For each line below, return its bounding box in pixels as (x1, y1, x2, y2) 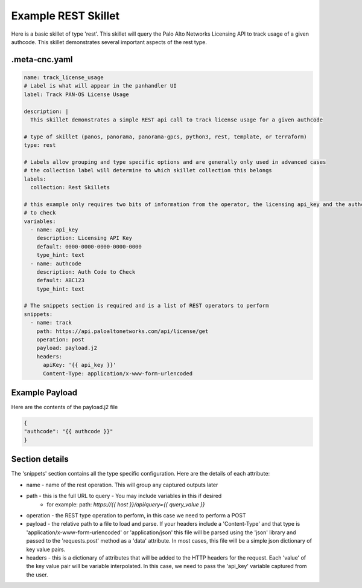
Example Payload (11, 387, 78, 398)
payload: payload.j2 (36, 344, 98, 352)
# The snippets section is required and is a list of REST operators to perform (24, 302, 269, 309)
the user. (26, 571, 48, 578)
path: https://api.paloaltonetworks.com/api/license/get (36, 328, 209, 335)
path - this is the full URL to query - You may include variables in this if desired (26, 493, 222, 500)
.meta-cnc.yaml (11, 54, 73, 65)
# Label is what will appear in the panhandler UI (24, 82, 177, 89)
